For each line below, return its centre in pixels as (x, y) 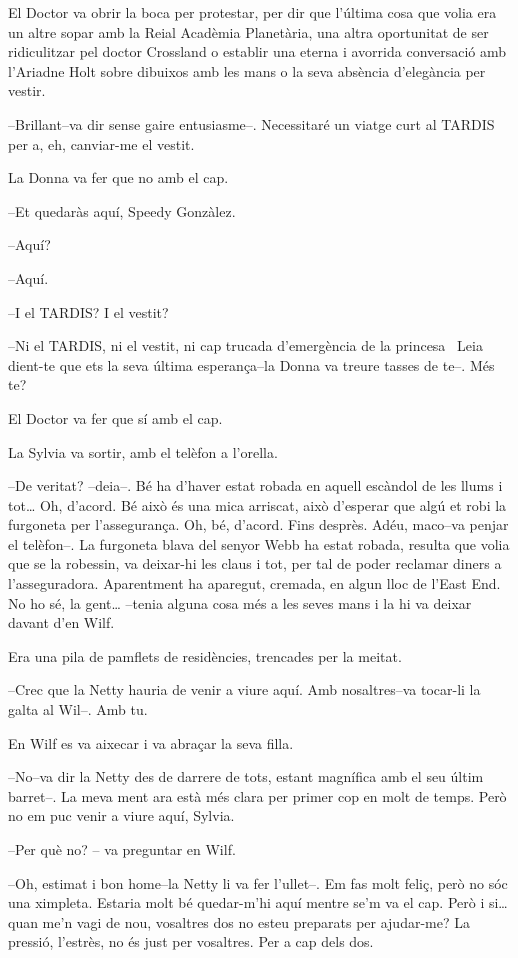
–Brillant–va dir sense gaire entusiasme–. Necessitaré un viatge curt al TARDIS (251, 123)
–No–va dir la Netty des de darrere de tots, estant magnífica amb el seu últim (246, 776)
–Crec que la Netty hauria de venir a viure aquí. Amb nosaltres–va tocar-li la (244, 689)
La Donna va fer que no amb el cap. (118, 177)
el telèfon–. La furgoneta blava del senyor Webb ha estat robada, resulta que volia (259, 543)
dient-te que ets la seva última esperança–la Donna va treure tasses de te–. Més (251, 364)
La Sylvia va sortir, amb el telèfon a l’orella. (143, 451)
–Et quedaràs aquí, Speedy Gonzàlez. (122, 210)
